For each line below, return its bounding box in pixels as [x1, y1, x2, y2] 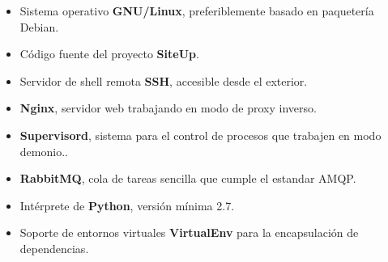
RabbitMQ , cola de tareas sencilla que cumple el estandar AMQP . [19, 170, 356, 187]
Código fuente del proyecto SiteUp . [19, 45, 199, 62]
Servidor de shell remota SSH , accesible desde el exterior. [19, 72, 308, 89]
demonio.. [19, 142, 68, 159]
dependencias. [19, 239, 89, 256]
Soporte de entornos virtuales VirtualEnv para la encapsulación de [19, 224, 359, 241]
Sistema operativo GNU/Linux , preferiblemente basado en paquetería [19, 2, 374, 19]
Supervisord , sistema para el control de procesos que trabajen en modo [19, 126, 382, 143]
